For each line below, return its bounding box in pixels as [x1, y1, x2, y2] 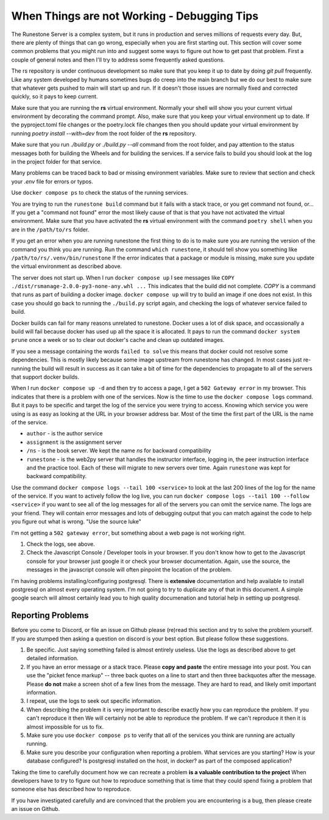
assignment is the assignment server [26, 438, 122, 446]
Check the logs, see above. [26, 540, 95, 548]
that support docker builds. [11, 373, 79, 380]
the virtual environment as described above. [11, 263, 122, 270]
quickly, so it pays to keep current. [11, 93, 98, 100]
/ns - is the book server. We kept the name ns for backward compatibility [26, 447, 211, 454]
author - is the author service [26, 430, 103, 437]
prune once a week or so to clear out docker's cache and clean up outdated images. [11, 336, 225, 344]
